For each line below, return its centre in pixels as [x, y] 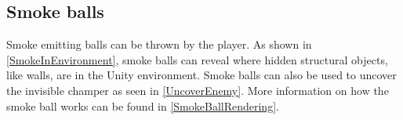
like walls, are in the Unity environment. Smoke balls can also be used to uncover [201, 75]
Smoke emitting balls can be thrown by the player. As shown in [159, 44]
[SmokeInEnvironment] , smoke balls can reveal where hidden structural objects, [197, 59]
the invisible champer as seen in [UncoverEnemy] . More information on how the [198, 90]
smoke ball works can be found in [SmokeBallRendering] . [143, 105]
